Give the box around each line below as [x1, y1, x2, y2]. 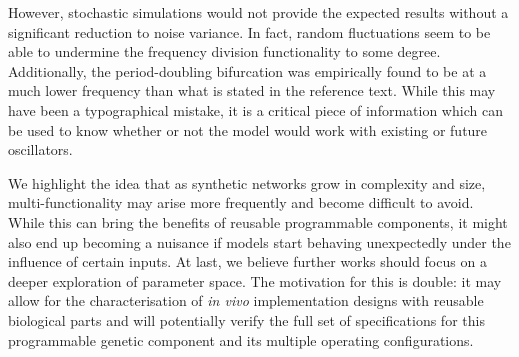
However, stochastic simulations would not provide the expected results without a [8, 2, 509, 22]
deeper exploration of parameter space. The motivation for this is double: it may [8, 270, 502, 291]
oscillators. [8, 139, 73, 160]
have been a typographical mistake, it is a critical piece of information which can [8, 99, 503, 120]
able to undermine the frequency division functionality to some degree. [8, 41, 441, 62]
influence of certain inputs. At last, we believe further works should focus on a [8, 251, 487, 272]
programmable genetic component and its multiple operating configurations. [8, 329, 474, 350]
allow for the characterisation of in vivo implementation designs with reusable [8, 290, 484, 311]
